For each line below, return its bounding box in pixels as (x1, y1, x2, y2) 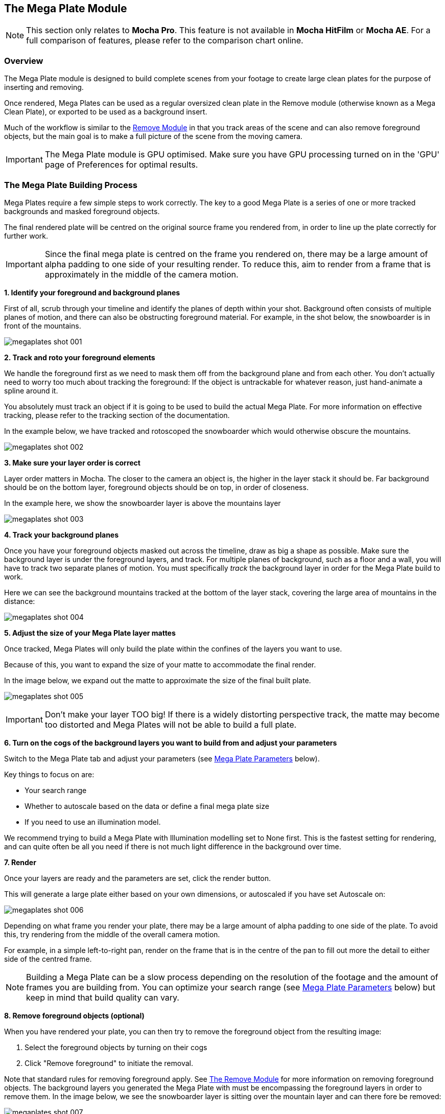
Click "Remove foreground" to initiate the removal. (25, 1058, 193, 1067)
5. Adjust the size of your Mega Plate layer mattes (4, 628, 176, 637)
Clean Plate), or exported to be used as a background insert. (4, 107, 207, 117)
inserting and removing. (4, 83, 84, 92)
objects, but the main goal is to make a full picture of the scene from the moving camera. (4, 132, 302, 141)
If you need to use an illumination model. (25, 817, 161, 826)
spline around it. (4, 386, 58, 395)
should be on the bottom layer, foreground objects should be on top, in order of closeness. (4, 482, 309, 492)
